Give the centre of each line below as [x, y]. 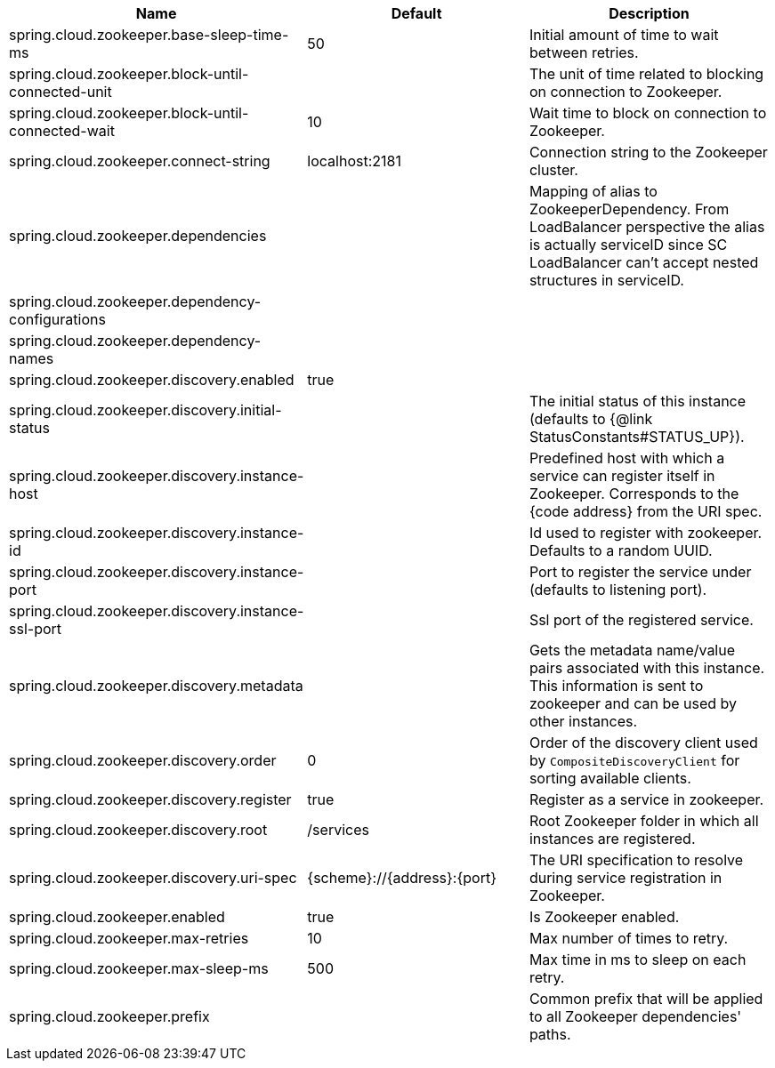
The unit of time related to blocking [646, 74]
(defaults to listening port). [618, 590]
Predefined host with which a [627, 458]
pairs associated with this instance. [647, 668]
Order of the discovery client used [643, 743]
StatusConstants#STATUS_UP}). [637, 437]
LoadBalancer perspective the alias [647, 227]
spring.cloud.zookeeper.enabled [117, 917]
